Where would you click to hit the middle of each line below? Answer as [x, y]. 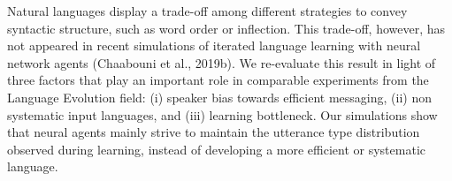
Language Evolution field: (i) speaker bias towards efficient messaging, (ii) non [219, 97]
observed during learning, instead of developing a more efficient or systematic [216, 149]
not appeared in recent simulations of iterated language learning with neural [214, 45]
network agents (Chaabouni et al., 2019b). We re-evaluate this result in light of [222, 62]
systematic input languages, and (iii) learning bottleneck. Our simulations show [222, 114]
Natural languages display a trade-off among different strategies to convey [207, 11]
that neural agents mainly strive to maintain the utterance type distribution [214, 132]
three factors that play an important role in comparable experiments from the [218, 80]
